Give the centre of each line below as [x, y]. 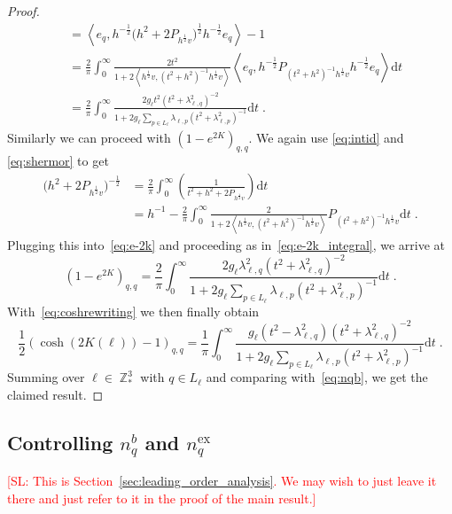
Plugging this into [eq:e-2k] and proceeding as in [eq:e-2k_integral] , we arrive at [226, 244]
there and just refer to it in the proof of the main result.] [162, 498]
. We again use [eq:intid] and [326, 137]
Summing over [46, 377]
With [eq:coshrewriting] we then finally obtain [133, 311]
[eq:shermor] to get [58, 161]
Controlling [60, 442]
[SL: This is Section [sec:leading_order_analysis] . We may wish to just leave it [222, 481]
